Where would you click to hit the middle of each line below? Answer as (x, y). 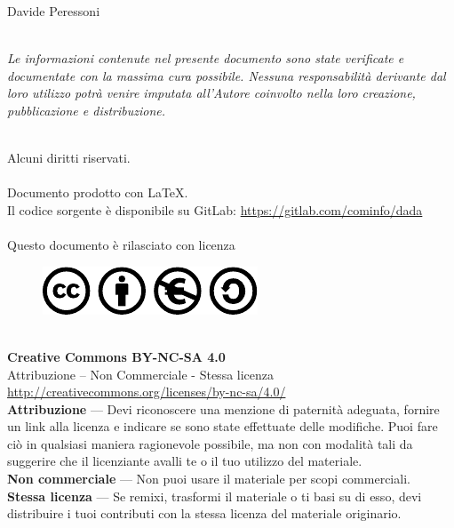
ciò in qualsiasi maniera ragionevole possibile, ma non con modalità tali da (210, 443)
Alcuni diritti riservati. (69, 158)
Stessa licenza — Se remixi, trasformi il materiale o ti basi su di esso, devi (215, 496)
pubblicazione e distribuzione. (87, 110)
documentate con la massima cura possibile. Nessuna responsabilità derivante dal (227, 75)
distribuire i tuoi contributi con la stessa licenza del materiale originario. (204, 513)
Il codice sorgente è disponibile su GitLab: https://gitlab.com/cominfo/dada (215, 209)
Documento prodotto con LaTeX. (98, 192)
